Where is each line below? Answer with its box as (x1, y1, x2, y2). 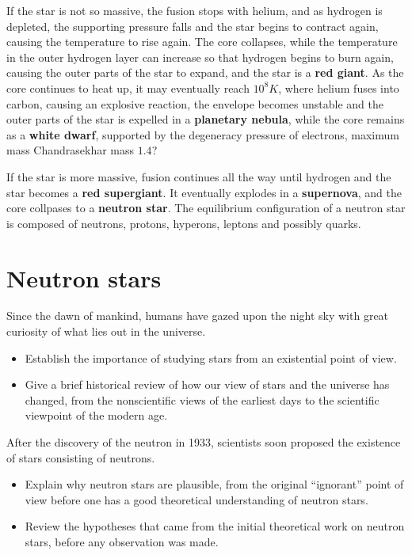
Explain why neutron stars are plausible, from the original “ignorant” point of (25, 476, 404, 492)
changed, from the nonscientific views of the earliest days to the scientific (25, 391, 380, 408)
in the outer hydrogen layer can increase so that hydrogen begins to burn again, (6, 48, 394, 65)
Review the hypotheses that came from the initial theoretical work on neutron (25, 518, 405, 534)
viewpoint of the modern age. (25, 407, 168, 424)
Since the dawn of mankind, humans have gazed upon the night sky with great (6, 307, 389, 324)
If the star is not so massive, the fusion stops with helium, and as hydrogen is (6, 2, 383, 18)
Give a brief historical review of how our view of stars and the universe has (25, 376, 390, 393)
